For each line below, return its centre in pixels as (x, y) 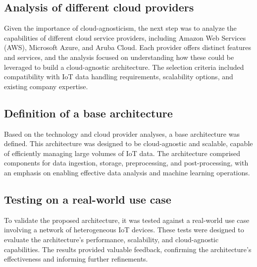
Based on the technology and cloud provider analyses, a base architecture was (122, 133)
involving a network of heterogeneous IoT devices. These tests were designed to (124, 230)
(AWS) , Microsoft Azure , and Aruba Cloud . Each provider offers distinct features (128, 47)
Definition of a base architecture (88, 113)
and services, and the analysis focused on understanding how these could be (119, 57)
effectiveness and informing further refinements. (76, 259)
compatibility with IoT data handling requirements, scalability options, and (119, 77)
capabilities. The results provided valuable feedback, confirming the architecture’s (128, 249)
